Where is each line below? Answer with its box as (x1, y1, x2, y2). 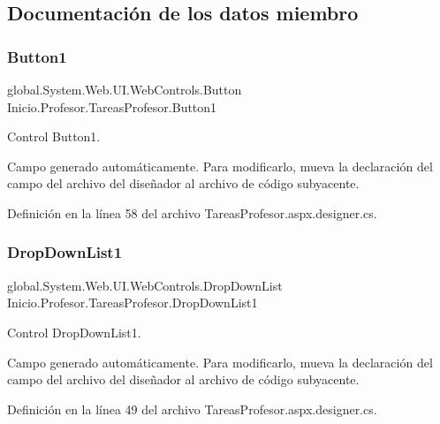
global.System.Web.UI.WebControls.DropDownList (7, 276, 283, 294)
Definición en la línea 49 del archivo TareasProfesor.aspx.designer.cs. (7, 399, 377, 418)
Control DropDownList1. (7, 322, 141, 341)
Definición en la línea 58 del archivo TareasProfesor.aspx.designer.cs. (7, 203, 377, 222)
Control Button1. (7, 127, 101, 146)
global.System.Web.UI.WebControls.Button (7, 80, 242, 98)
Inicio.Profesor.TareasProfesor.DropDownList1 (7, 293, 258, 312)
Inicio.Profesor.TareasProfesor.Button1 (7, 97, 217, 116)
